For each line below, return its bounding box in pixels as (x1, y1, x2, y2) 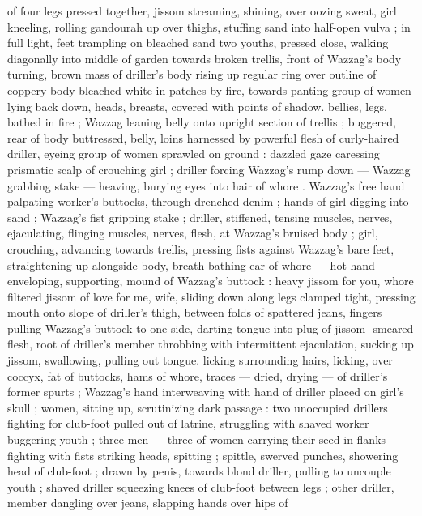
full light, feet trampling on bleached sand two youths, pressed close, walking (7, 34, 389, 51)
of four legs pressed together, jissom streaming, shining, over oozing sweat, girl (7, 2, 397, 19)
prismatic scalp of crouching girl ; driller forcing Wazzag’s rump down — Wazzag (7, 160, 411, 177)
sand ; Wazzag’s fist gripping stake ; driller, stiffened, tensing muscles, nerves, (7, 208, 393, 225)
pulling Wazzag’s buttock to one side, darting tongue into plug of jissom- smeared (7, 319, 414, 336)
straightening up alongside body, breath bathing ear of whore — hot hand (7, 256, 375, 273)
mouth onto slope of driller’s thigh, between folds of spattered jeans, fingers (7, 304, 382, 321)
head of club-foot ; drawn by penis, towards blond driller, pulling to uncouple (7, 463, 391, 480)
